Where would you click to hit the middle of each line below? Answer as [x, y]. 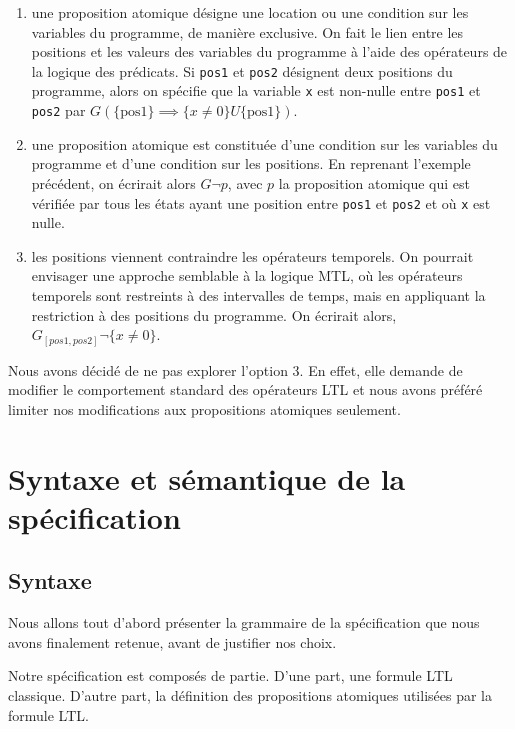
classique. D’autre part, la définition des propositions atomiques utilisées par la [250, 695]
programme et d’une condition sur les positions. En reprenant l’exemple [251, 163]
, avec [245, 182]
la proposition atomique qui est [374, 182]
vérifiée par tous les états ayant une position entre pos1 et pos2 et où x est [261, 202]
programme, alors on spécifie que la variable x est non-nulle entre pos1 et [256, 90]
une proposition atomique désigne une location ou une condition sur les [250, 12]
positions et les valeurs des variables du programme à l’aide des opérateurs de [269, 51]
